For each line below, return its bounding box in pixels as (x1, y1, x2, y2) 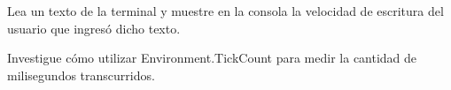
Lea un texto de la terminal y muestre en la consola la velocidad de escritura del (7, 2, 444, 19)
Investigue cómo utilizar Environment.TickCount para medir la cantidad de (7, 49, 417, 67)
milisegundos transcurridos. (7, 65, 155, 84)
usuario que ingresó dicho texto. (7, 19, 181, 37)
